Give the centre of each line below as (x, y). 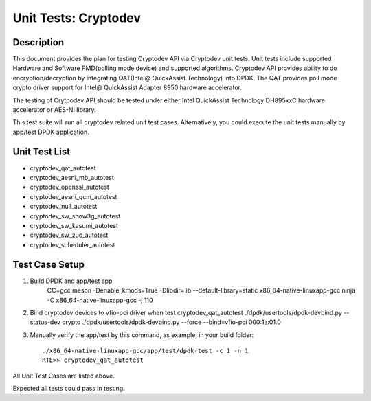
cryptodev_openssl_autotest (69, 187)
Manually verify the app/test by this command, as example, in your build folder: (142, 335)
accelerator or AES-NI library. (54, 110)
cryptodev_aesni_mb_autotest (72, 178)
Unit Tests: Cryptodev (77, 18)
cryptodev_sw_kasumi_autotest (74, 226)
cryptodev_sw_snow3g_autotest (75, 216)
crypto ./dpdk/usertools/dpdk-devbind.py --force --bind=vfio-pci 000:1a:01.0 (172, 322)
